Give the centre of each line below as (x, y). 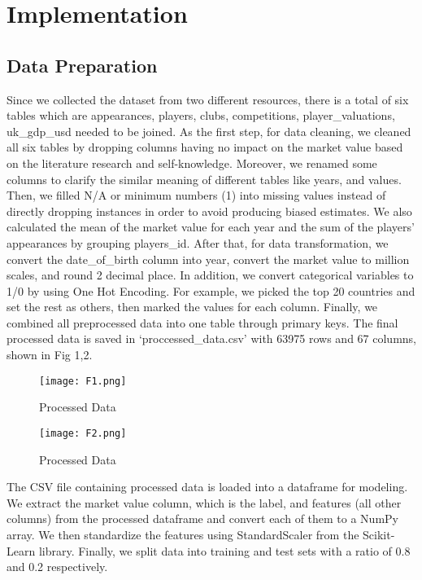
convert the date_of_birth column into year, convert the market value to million (208, 259)
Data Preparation (82, 65)
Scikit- (379, 534)
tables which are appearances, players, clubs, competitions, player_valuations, (201, 115)
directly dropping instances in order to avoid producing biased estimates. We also (209, 211)
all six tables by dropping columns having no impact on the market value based (205, 147)
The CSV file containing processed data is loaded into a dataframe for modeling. (207, 487)
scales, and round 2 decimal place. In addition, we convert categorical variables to (210, 275)
